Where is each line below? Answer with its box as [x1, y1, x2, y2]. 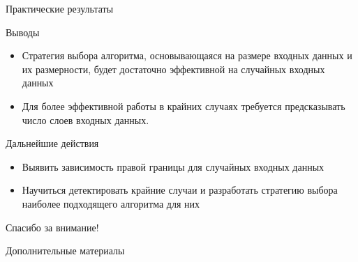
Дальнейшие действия [6, 136, 99, 151]
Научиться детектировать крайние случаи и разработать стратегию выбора [22, 183, 338, 197]
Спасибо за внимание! [6, 219, 99, 234]
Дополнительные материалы [6, 243, 125, 258]
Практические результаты [6, 1, 114, 15]
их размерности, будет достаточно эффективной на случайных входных [22, 61, 325, 76]
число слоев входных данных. [22, 112, 149, 127]
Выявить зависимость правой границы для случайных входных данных [22, 159, 325, 174]
